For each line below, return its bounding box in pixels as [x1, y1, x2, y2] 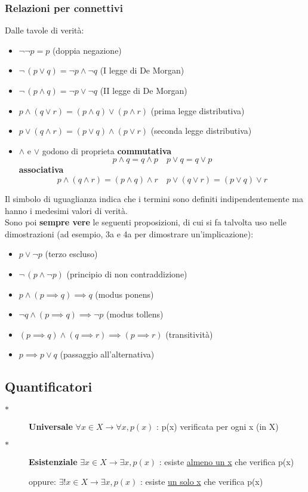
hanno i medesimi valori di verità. [5, 204, 128, 216]
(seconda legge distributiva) [150, 124, 252, 137]
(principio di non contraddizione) [66, 267, 187, 280]
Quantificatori [5, 377, 93, 396]
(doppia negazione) [52, 44, 122, 56]
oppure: [29, 475, 56, 488]
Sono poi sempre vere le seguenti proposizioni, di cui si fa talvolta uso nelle [5, 216, 287, 228]
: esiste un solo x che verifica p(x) [140, 475, 263, 488]
